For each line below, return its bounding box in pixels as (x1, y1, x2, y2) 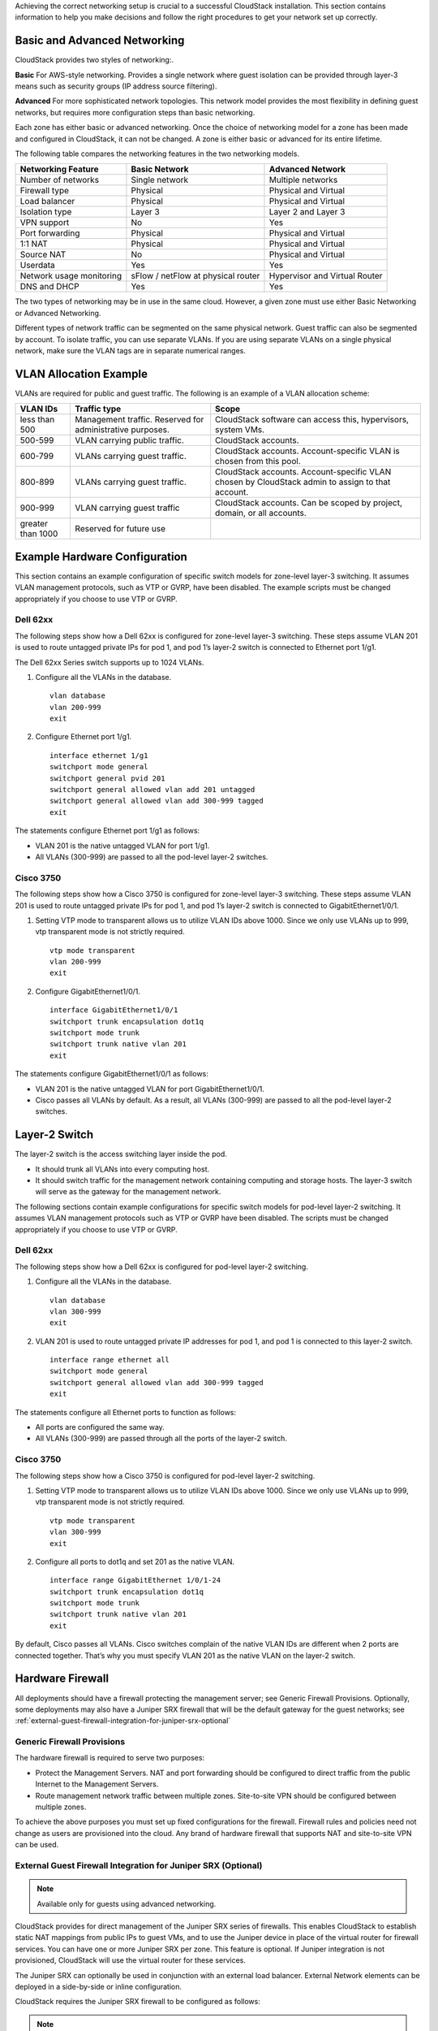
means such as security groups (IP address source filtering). (15, 81, 218, 91)
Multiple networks (268, 175, 338, 186)
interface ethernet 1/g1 (49, 751, 148, 760)
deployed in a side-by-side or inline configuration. (15, 1981, 182, 1991)
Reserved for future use (75, 523, 166, 535)
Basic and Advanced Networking (15, 33, 185, 48)
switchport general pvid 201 (49, 773, 165, 783)
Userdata (19, 260, 56, 271)
